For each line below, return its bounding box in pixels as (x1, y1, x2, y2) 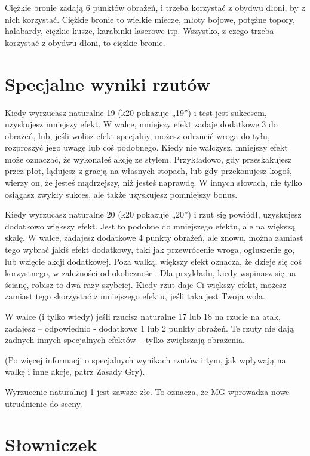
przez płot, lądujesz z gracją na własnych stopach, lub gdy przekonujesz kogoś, (5, 164, 292, 177)
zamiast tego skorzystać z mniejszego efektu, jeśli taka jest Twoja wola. (5, 290, 265, 302)
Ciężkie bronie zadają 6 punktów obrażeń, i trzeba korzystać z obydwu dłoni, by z (5, 1, 305, 13)
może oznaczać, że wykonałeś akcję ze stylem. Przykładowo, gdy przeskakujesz (5, 152, 292, 165)
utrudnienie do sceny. (5, 397, 82, 409)
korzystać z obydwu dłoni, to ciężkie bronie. (5, 36, 165, 48)
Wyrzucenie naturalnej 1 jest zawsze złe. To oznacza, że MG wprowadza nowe (5, 385, 290, 397)
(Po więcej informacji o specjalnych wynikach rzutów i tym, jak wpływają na (5, 353, 286, 366)
